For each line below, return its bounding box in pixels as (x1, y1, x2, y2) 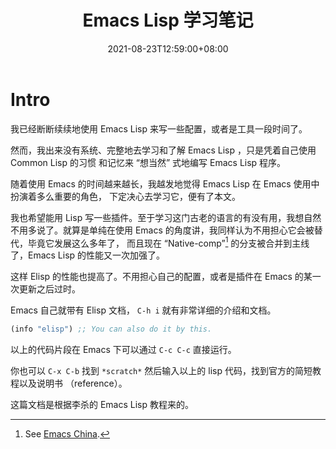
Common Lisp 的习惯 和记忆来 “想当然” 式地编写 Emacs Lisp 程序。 (10, 156, 287, 168)
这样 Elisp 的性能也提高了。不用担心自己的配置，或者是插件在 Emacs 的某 (10, 271, 313, 283)
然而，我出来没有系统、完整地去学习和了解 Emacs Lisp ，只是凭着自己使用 (10, 144, 317, 156)
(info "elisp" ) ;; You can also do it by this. (10, 324, 213, 335)
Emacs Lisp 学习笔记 (82, 9, 254, 32)
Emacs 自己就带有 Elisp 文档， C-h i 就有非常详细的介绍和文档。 (10, 304, 277, 316)
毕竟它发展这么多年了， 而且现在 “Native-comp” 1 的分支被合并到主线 (27, 235, 310, 249)
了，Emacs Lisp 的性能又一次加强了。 (10, 249, 166, 261)
